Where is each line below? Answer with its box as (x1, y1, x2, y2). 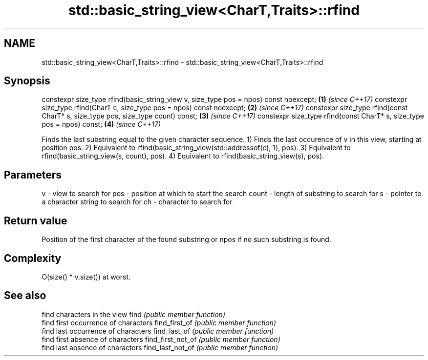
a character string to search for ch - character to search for (42, 198, 233, 206)
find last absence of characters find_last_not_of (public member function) (42, 343, 278, 352)
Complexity (4, 252, 62, 264)
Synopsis (4, 75, 50, 87)
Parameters (4, 168, 62, 181)
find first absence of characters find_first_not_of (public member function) (42, 335, 280, 343)
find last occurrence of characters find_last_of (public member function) (42, 326, 274, 335)
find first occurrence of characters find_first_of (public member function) (42, 318, 277, 327)
